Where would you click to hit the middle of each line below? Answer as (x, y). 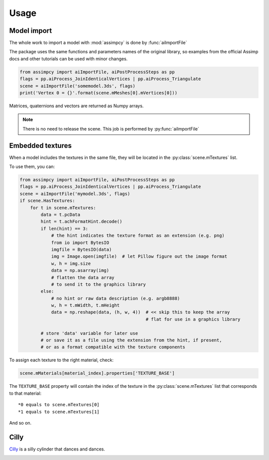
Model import (31, 31)
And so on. (20, 423)
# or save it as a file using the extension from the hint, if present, (131, 340)
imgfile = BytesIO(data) (81, 249)
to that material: (25, 393)
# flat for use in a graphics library (193, 319)
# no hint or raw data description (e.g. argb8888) (116, 298)
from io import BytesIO (80, 242)
